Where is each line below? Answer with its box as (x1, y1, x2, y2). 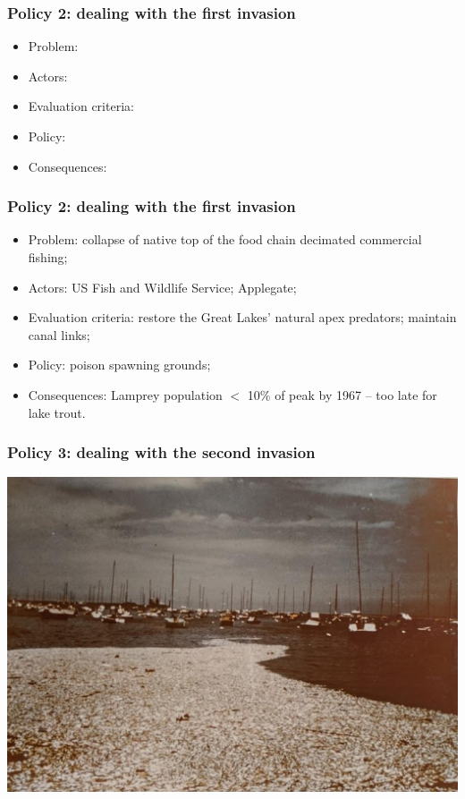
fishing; (28, 248, 68, 266)
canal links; (28, 325, 90, 344)
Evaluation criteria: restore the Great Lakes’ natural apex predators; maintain (28, 308, 457, 327)
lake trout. (28, 403, 86, 421)
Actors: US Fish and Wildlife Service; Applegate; (28, 277, 297, 296)
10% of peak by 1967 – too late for (247, 385, 437, 404)
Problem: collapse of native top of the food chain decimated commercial (28, 230, 422, 249)
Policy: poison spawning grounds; (28, 355, 211, 374)
